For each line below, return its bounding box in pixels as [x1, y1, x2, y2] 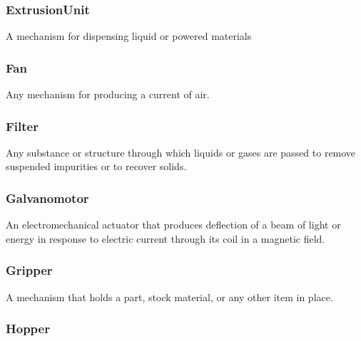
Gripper [6, 261, 53, 279]
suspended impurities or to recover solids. [6, 159, 187, 174]
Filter [6, 117, 39, 135]
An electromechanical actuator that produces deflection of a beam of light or [6, 217, 341, 232]
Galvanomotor [6, 189, 89, 206]
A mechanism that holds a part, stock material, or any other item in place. [6, 289, 333, 304]
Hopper [6, 320, 50, 337]
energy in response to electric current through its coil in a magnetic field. [6, 231, 325, 246]
